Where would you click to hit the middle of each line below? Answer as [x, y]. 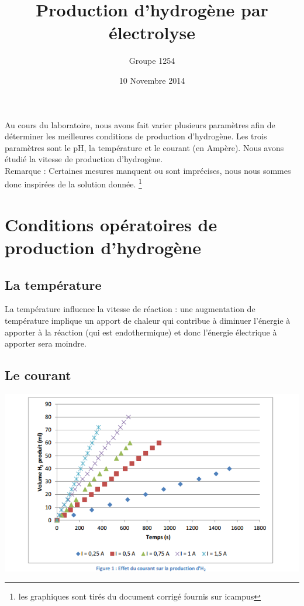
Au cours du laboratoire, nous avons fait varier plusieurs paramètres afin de [140, 124]
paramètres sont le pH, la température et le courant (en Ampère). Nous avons [144, 147]
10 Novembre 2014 [152, 80]
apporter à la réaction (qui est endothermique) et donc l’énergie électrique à [141, 332]
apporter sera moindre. [46, 343]
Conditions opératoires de [111, 224]
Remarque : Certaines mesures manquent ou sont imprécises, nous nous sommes [148, 170]
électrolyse [152, 32]
